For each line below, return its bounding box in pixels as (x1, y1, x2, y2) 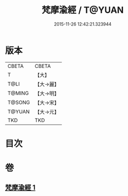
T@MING (7, 90, 29, 97)
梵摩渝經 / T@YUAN (41, 4, 124, 16)
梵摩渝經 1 (5, 183, 36, 192)
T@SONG (7, 99, 31, 106)
